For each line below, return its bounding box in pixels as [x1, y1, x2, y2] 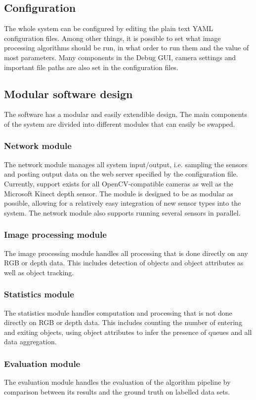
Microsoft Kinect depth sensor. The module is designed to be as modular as [4, 188, 233, 198]
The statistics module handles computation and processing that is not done [4, 307, 232, 318]
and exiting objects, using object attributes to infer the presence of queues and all [4, 327, 252, 337]
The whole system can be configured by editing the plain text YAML [4, 23, 213, 34]
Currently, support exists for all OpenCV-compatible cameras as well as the [4, 178, 233, 188]
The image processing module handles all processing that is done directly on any [4, 248, 248, 258]
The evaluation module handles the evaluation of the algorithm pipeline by [4, 377, 231, 387]
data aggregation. [4, 336, 57, 347]
